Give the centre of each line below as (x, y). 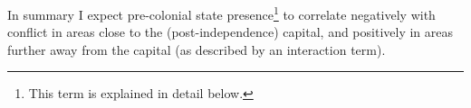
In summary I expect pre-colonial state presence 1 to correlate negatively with (221, 13)
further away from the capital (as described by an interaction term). (197, 49)
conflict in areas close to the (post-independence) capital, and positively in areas (231, 32)
